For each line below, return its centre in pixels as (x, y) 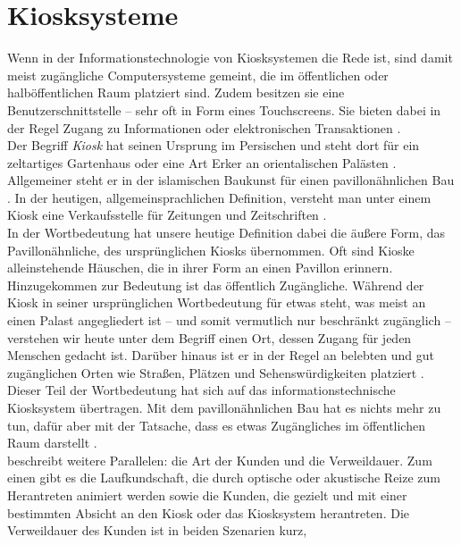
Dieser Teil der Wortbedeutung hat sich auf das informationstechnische (201, 390)
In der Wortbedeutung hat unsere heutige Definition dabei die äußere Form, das (226, 233)
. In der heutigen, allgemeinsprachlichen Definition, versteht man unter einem (219, 197)
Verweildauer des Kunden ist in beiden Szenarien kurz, (157, 530)
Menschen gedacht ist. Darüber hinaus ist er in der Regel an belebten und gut (221, 355)
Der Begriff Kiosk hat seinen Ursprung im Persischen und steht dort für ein (214, 145)
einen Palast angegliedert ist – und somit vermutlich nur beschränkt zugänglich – (229, 320)
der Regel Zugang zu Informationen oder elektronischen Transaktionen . (204, 127)
